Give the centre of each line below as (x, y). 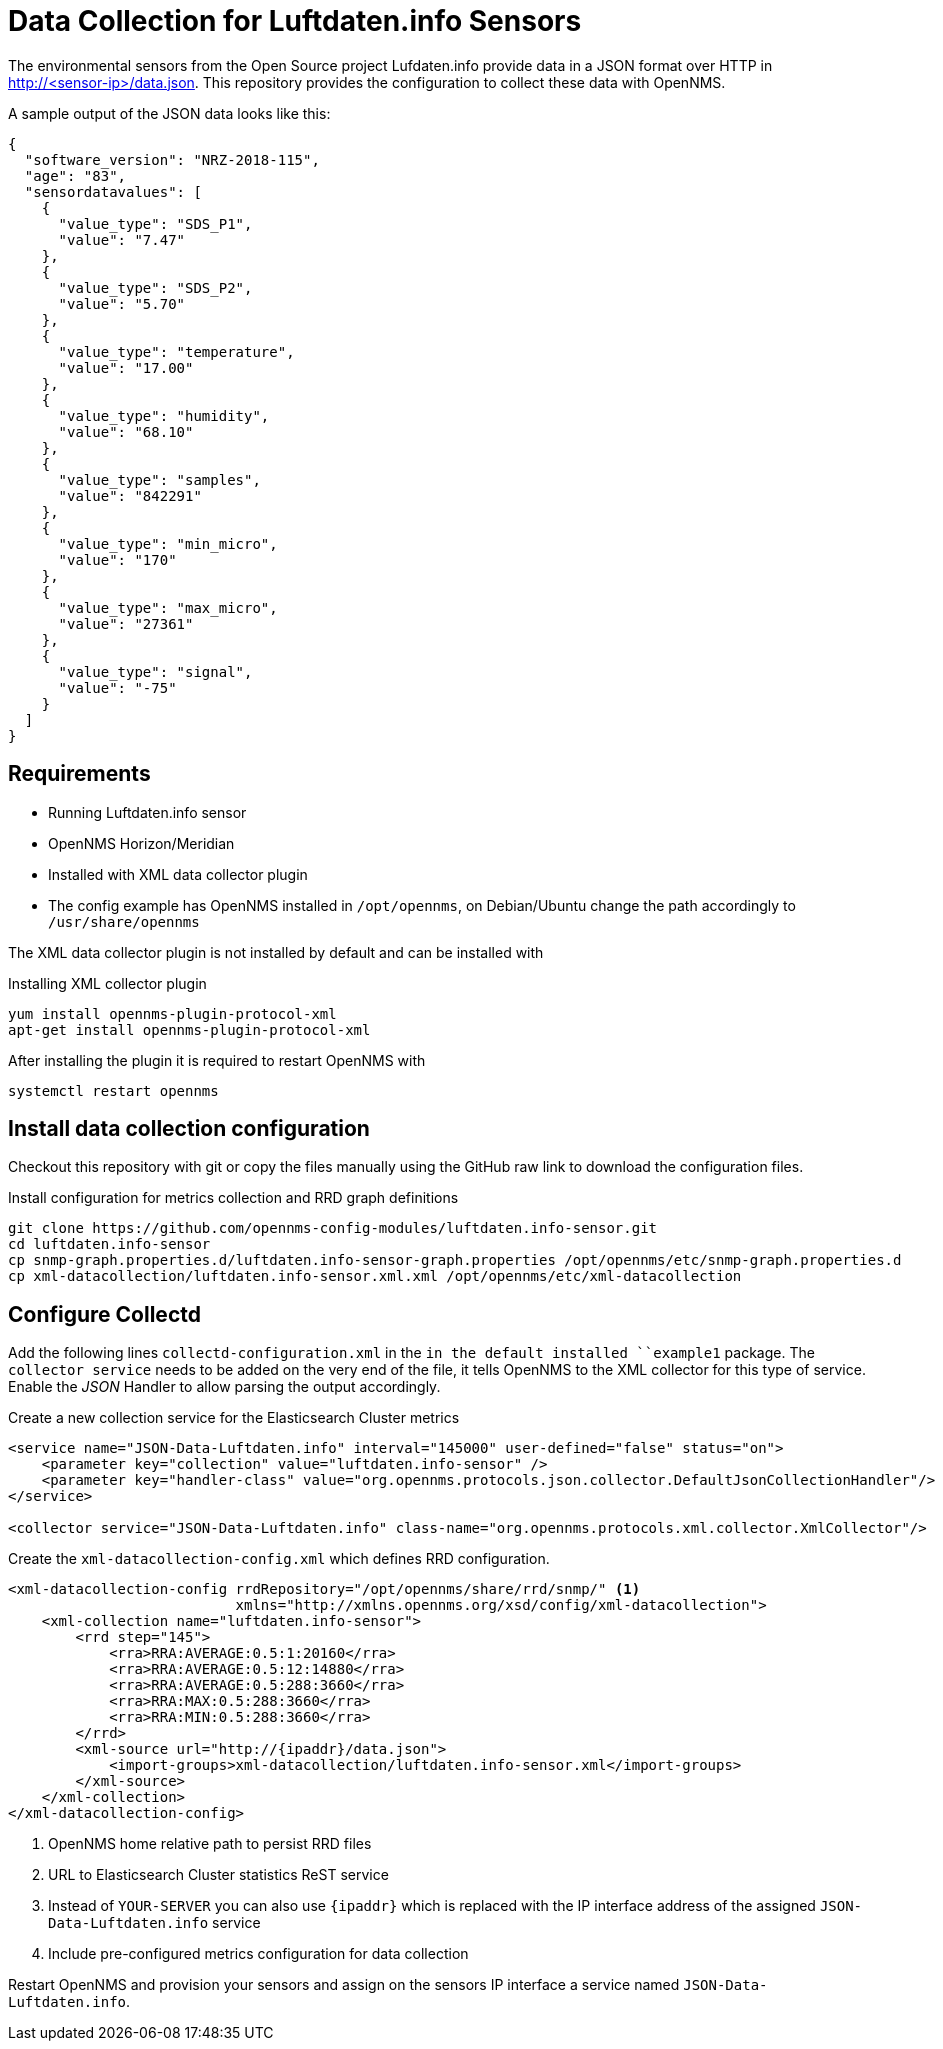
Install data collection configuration (189, 1129)
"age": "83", (75, 175)
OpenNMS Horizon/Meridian (141, 843)
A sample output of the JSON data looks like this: (169, 113)
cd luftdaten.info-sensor (109, 1244)
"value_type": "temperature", (176, 351)
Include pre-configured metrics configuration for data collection (258, 1954)
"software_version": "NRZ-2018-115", (172, 159)
